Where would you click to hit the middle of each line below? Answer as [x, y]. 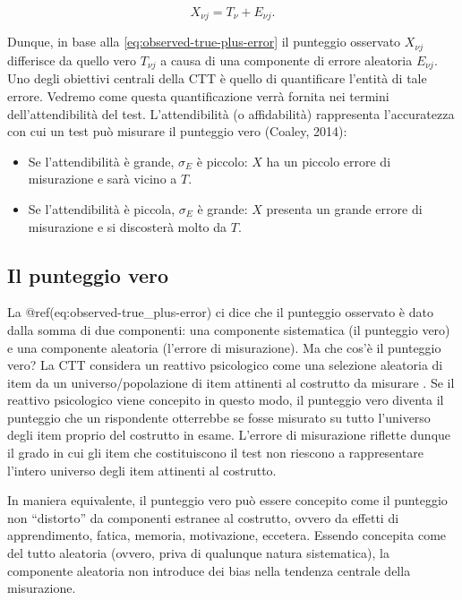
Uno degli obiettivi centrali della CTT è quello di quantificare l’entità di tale [217, 78]
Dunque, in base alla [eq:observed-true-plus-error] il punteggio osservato [204, 42]
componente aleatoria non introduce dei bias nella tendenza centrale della [209, 570]
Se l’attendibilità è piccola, [102, 208]
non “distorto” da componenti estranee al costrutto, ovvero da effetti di [203, 517]
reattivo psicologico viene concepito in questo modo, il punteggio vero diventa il [226, 400]
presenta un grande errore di [344, 208]
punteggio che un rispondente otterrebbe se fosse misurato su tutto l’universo [219, 417]
